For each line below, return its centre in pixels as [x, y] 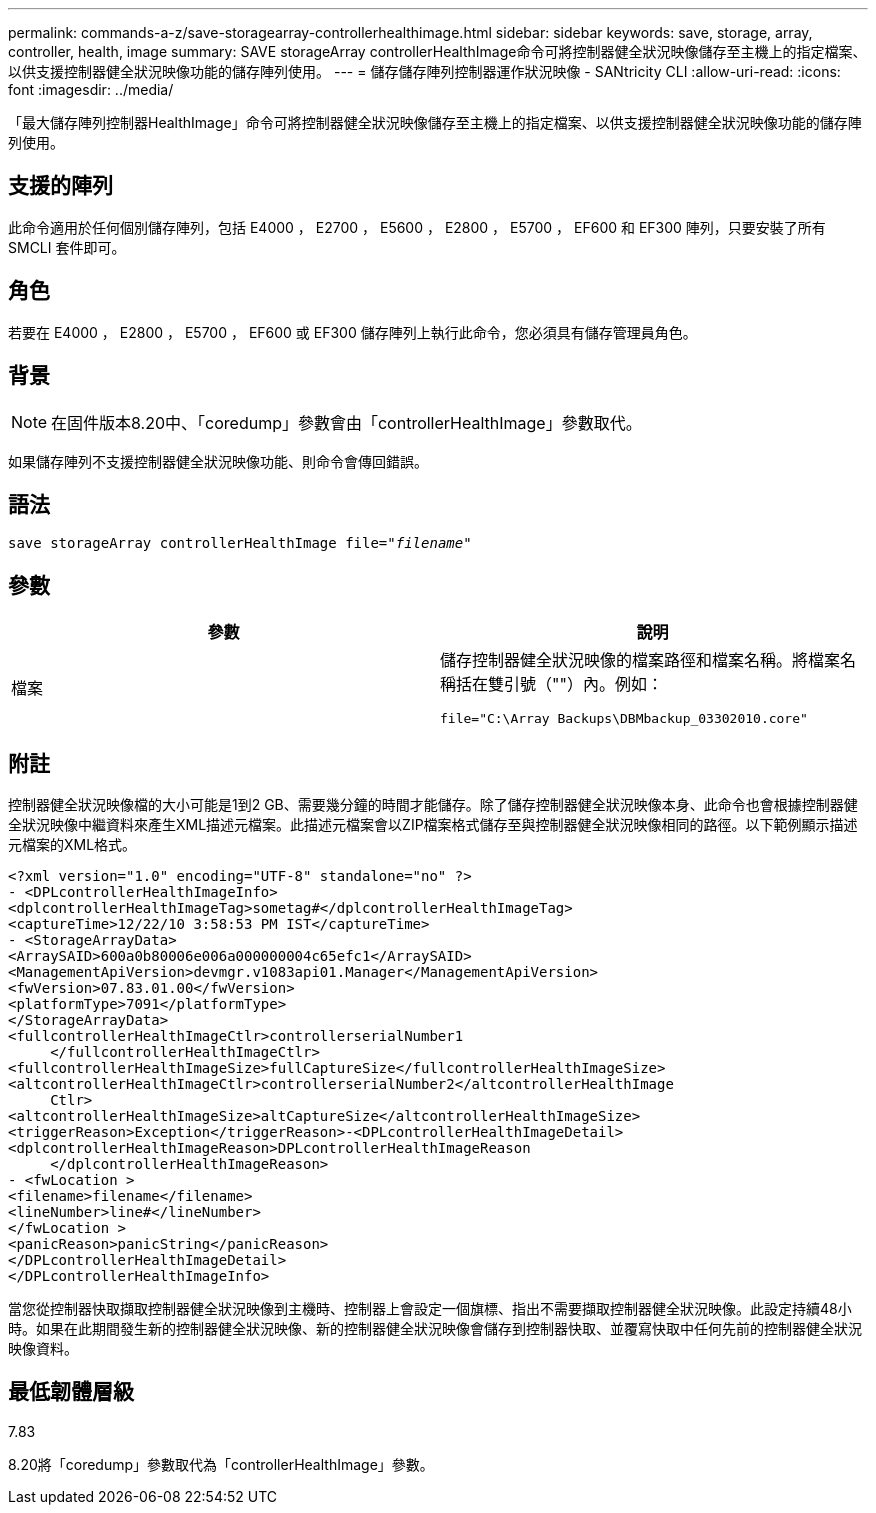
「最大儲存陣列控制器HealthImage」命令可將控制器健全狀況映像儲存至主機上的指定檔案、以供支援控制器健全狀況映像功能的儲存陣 [435, 122]
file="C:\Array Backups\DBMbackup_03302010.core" [624, 719]
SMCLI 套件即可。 [67, 247]
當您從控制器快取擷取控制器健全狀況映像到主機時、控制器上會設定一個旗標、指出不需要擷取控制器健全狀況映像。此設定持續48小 [430, 1309]
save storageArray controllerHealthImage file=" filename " [240, 543]
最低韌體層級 [71, 1392]
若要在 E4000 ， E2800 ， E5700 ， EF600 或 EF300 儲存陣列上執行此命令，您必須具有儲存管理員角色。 [352, 332]
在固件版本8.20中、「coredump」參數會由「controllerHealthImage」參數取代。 [346, 422]
